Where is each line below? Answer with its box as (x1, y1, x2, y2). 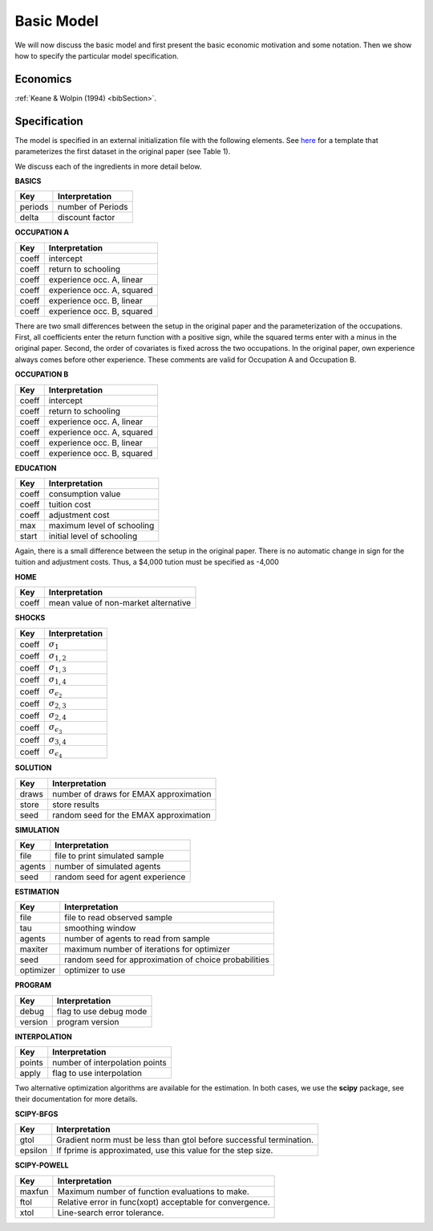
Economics (14, 72, 72, 86)
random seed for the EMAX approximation (52, 809, 212, 821)
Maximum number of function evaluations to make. (57, 1185, 250, 1196)
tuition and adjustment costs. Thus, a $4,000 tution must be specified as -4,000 (14, 557, 280, 567)
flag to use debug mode (56, 1005, 148, 1017)
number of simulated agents (55, 860, 161, 871)
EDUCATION (14, 463, 57, 473)
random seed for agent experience (55, 871, 186, 882)
